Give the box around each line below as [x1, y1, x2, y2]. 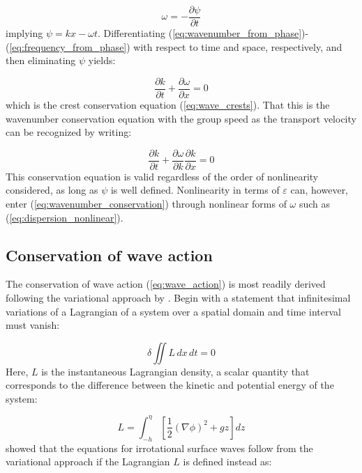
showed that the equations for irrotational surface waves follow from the [6, 440, 313, 455]
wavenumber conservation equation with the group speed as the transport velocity [6, 111, 356, 125]
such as [299, 196, 331, 210]
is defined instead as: [183, 454, 272, 469]
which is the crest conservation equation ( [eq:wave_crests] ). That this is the [6, 97, 330, 111]
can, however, [290, 183, 349, 197]
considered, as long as [6, 183, 98, 197]
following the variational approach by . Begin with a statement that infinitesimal [6, 290, 351, 304]
